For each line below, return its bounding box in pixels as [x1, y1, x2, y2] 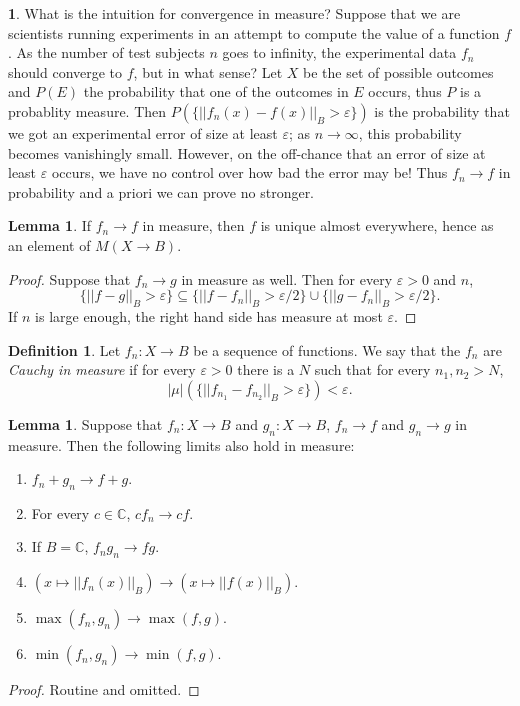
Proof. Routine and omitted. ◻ [8, 679, 200, 700]
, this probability [358, 122, 462, 143]
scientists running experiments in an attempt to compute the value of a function [8, 22, 500, 43]
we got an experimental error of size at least [8, 122, 278, 143]
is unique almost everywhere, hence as [260, 215, 494, 236]
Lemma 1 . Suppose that [8, 413, 163, 434]
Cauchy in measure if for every [8, 359, 196, 380]
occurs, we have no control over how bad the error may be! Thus [51, 162, 448, 183]
